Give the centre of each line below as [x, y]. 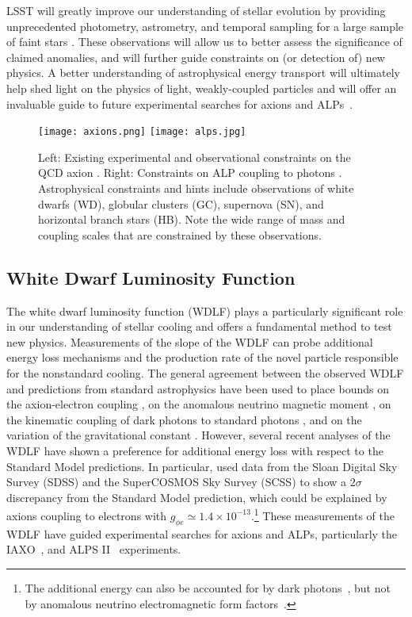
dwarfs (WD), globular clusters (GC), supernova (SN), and [181, 203]
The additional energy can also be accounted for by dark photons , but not [208, 587]
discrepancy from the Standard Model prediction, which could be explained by [197, 497]
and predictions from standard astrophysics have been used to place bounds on [198, 388]
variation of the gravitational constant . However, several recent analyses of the [198, 435]
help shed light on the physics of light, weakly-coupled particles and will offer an [202, 88]
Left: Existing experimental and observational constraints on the [195, 157]
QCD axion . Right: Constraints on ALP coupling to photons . [190, 172]
